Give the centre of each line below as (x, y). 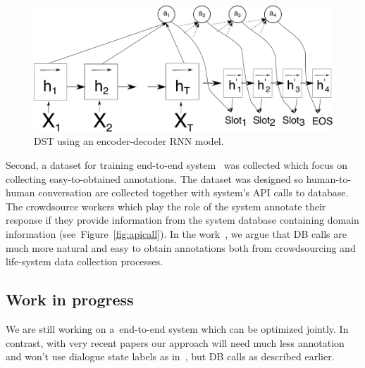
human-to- (329, 178)
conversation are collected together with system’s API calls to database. (193, 192)
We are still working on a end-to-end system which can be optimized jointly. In (177, 329)
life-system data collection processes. (85, 261)
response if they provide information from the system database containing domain (182, 220)
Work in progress (70, 299)
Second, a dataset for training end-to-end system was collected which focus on (177, 165)
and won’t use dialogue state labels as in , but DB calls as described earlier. (170, 356)
